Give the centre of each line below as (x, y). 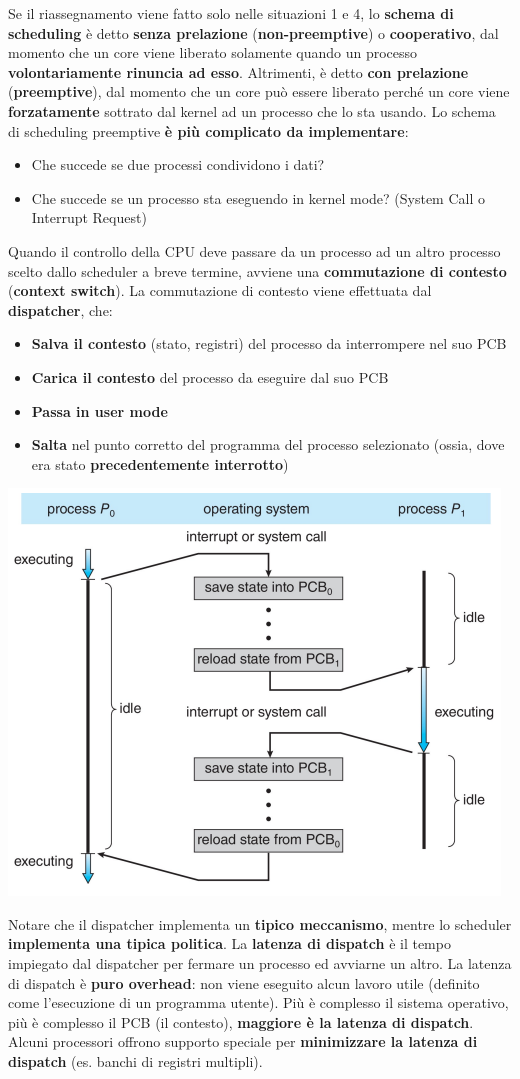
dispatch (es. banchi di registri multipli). (135, 1061)
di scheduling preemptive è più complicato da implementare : (208, 130)
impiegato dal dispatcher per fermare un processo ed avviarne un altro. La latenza (260, 963)
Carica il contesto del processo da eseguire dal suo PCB (210, 376)
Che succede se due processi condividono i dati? (178, 164)
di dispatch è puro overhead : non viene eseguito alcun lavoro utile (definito (244, 982)
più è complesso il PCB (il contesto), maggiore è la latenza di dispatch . (241, 1021)
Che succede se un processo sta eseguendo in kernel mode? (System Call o (258, 197)
